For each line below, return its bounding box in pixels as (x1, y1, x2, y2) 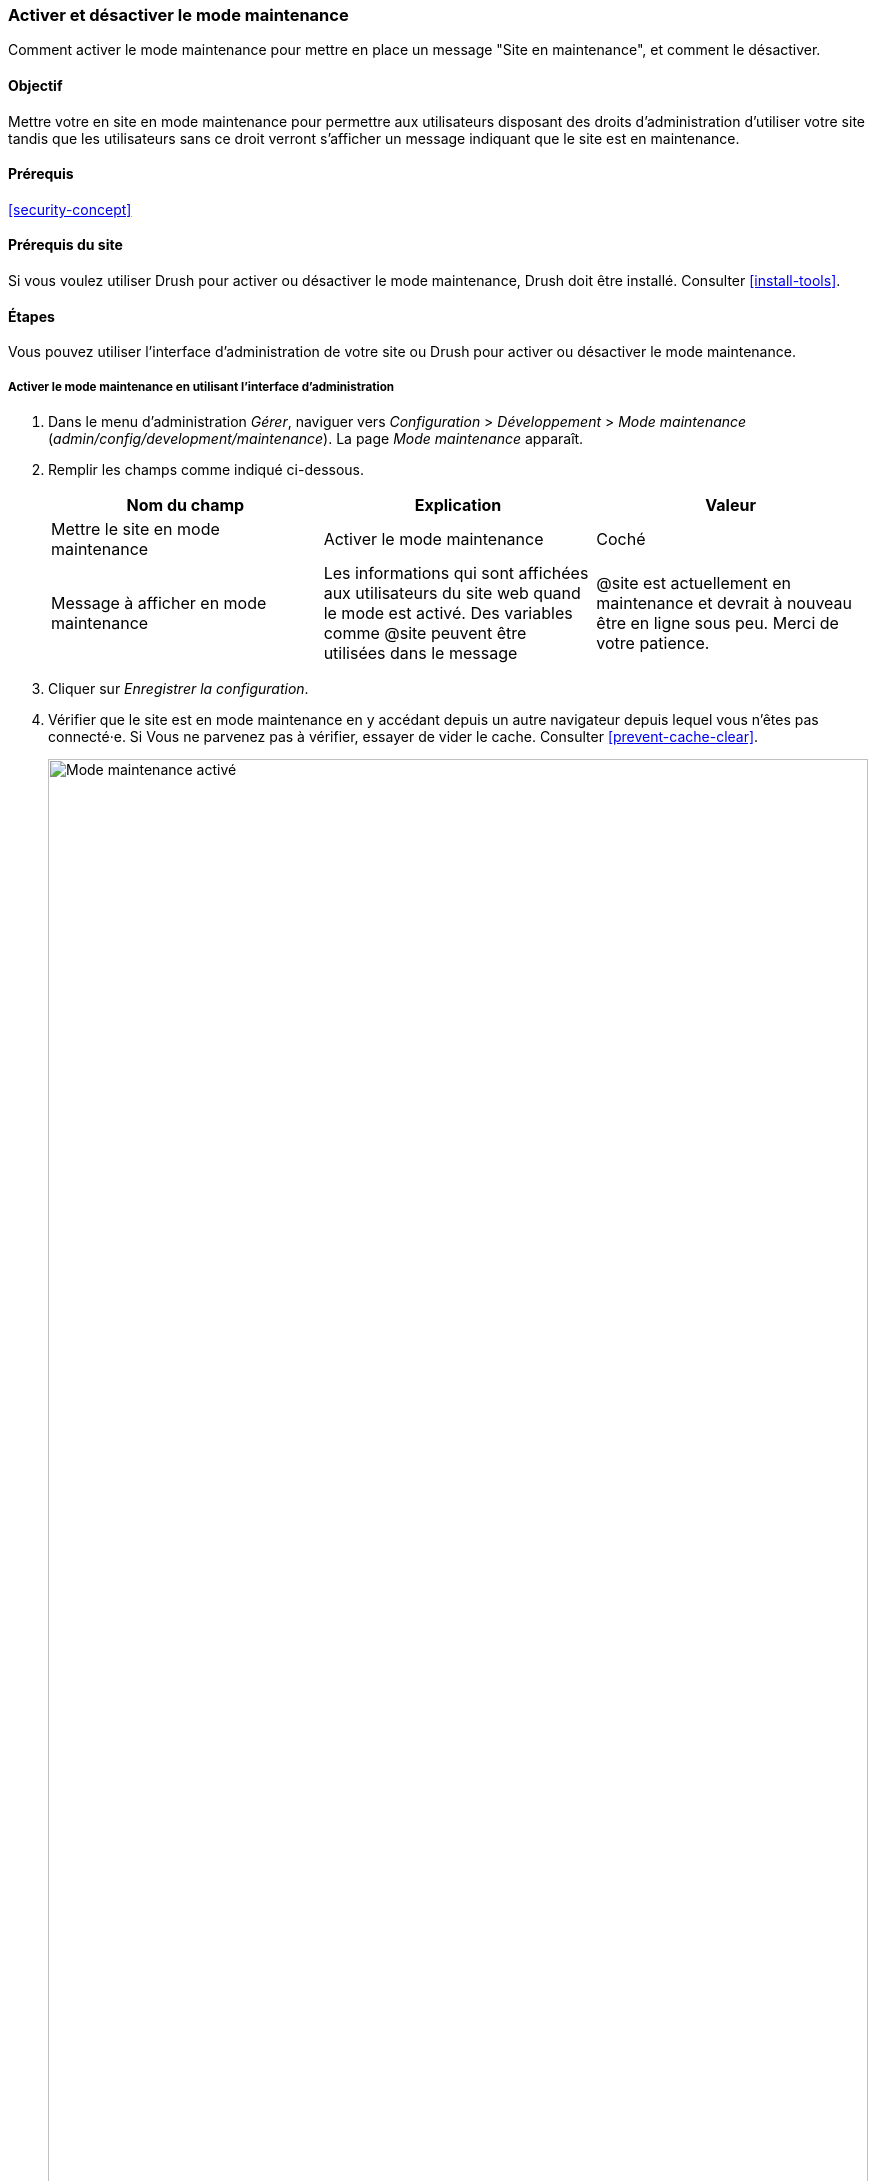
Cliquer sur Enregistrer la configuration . (48, 680, 309, 698)
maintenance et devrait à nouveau (596, 593, 852, 614)
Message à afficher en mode (51, 593, 267, 614)
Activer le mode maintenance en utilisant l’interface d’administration (8, 379, 395, 394)
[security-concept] (8, 200, 132, 218)
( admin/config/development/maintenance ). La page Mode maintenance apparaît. (48, 430, 584, 448)
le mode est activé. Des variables (323, 603, 573, 624)
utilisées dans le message (323, 643, 518, 664)
